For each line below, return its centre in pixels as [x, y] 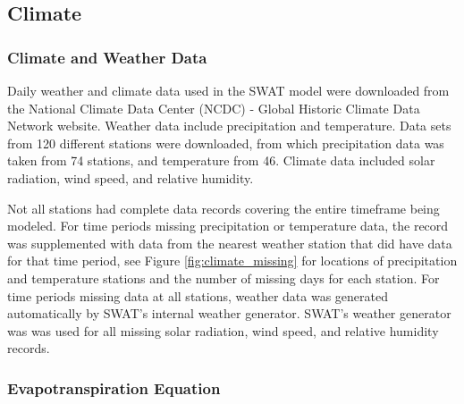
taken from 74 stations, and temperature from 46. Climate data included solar [221, 160]
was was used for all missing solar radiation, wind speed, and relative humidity [223, 330]
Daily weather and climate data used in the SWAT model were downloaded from [228, 90]
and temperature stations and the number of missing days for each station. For [224, 278]
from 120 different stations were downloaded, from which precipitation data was [226, 143]
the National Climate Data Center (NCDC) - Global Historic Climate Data [214, 108]
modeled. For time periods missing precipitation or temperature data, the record [228, 226]
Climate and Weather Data [107, 57]
